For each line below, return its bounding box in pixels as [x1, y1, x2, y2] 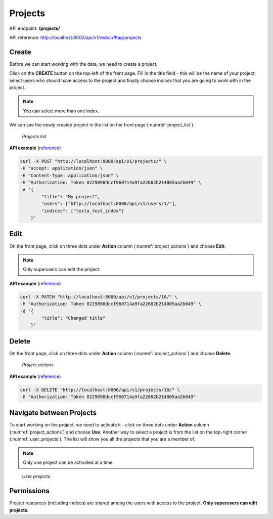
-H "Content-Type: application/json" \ [20, 172, 119, 178]
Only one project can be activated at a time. [23, 459, 114, 465]
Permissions [9, 487, 50, 495]
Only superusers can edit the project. [23, 266, 101, 273]
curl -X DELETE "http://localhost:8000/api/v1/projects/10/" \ [20, 387, 180, 393]
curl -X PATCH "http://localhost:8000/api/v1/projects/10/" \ [20, 294, 177, 299]
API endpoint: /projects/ [9, 25, 60, 31]
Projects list [22, 133, 47, 139]
